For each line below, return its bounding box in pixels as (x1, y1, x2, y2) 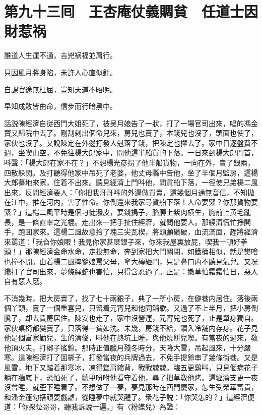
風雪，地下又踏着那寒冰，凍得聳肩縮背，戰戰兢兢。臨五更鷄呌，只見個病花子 (4, 362, 258, 372)
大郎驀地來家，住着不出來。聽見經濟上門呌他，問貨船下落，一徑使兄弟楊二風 (4, 177, 258, 188)
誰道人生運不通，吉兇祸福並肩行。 (4, 50, 117, 61)
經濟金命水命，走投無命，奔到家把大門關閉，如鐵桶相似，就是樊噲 (39, 246, 258, 257)
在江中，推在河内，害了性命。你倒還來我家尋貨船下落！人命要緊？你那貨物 (4, 197, 251, 207)
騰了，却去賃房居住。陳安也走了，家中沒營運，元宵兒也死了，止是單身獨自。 (4, 312, 258, 323)
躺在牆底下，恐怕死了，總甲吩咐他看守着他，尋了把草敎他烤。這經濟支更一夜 (4, 372, 258, 382)
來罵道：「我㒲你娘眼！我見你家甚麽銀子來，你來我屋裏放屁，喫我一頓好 (4, 236, 240, 247)
